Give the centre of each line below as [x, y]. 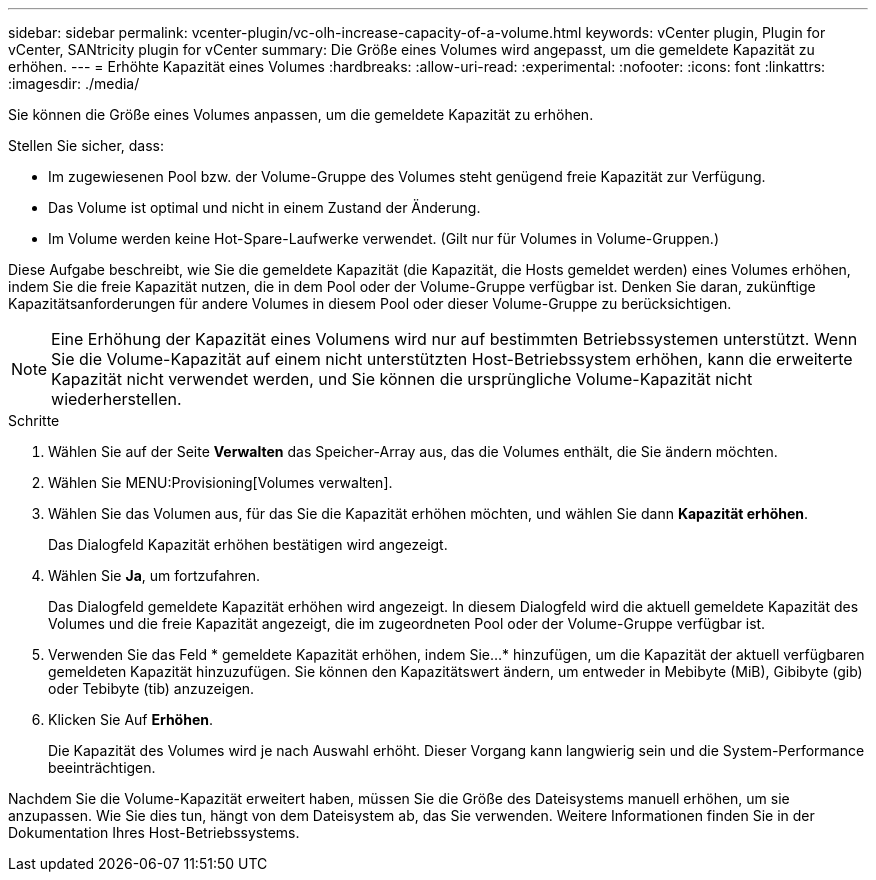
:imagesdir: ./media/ [74, 83]
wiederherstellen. [116, 399]
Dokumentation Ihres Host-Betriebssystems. [154, 832]
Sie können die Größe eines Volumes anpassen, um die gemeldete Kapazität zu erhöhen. [301, 114]
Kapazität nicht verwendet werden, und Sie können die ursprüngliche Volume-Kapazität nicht [402, 379]
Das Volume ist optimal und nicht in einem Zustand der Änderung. [264, 207]
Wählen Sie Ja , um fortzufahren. [154, 575]
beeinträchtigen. [102, 767]
